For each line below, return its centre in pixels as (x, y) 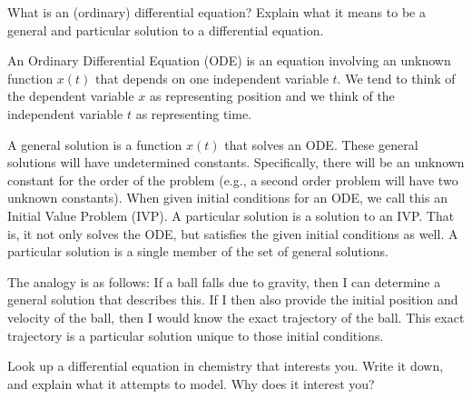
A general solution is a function (95, 144)
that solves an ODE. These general (321, 144)
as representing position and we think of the (272, 96)
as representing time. (194, 113)
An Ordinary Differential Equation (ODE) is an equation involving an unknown (229, 60)
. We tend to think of (396, 78)
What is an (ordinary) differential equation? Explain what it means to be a (216, 12)
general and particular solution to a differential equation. (166, 30)
